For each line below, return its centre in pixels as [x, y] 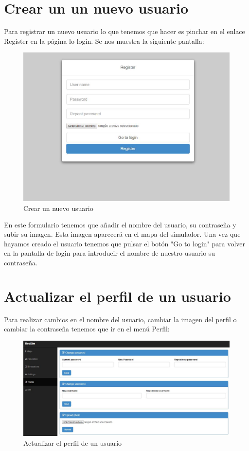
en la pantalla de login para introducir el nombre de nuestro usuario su [110, 253]
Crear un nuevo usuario [58, 208]
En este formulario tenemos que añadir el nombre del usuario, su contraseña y [120, 224]
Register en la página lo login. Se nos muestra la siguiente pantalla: [104, 41]
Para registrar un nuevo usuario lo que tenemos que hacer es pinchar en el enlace [124, 31]
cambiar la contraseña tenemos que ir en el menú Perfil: [87, 329]
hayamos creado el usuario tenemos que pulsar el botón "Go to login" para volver [125, 243]
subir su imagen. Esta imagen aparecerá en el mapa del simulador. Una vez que [122, 234]
